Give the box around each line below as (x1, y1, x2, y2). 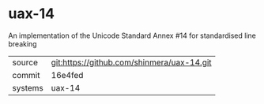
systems (12, 82, 43, 93)
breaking (8, 39, 37, 48)
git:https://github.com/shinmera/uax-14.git (51, 57, 212, 68)
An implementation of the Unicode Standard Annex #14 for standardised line (8, 31, 257, 40)
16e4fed (51, 69, 84, 80)
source (12, 57, 38, 68)
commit (12, 69, 40, 80)
